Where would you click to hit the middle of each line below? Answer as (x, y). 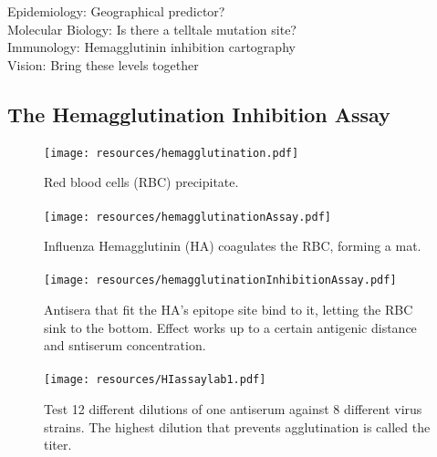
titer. (58, 445)
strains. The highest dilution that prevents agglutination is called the (237, 426)
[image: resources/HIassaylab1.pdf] (155, 380)
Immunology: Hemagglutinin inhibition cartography (151, 47)
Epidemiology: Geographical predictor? (116, 11)
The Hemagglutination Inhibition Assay (199, 114)
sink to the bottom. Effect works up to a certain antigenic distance (230, 327)
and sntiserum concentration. (125, 345)
